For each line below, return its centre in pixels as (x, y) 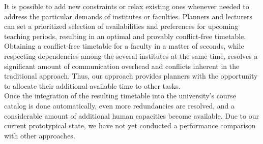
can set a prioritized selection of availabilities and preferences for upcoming (121, 26)
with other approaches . (40, 135)
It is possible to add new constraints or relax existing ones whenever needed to (127, 6)
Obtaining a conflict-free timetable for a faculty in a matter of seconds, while (124, 46)
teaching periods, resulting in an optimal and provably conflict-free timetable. (125, 36)
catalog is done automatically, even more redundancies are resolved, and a (120, 105)
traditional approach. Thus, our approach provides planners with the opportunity (131, 76)
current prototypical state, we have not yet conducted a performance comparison (130, 125)
